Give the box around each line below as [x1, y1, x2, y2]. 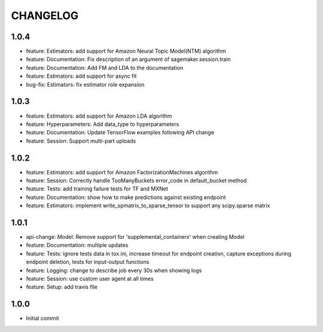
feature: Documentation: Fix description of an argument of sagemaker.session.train [26, 56, 231, 63]
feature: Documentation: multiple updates [26, 242, 129, 249]
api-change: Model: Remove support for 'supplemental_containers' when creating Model [26, 233, 245, 241]
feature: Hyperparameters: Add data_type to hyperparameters [26, 120, 179, 128]
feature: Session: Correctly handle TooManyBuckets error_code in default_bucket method [26, 177, 247, 184]
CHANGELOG [11, 9, 79, 22]
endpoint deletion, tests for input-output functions [26, 259, 150, 266]
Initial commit [26, 315, 59, 322]
